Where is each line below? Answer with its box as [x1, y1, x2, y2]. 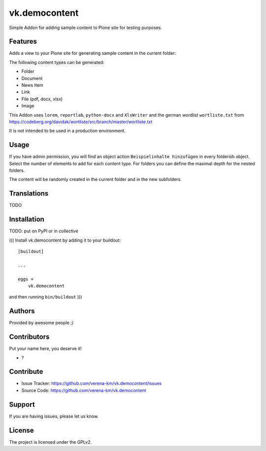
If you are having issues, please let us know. [9, 413, 99, 419]
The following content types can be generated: [9, 59, 104, 65]
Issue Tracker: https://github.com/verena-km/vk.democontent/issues [21, 381, 162, 387]
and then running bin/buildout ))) [9, 294, 82, 300]
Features [9, 37, 37, 46]
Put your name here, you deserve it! [9, 346, 82, 352]
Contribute [9, 367, 43, 376]
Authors [9, 307, 35, 315]
